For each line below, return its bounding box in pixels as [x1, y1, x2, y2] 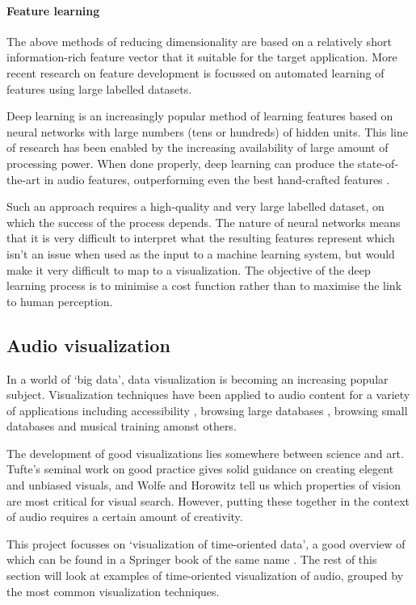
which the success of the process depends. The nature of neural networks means [6, 213, 401, 230]
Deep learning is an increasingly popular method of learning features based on [6, 107, 393, 124]
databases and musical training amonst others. [6, 418, 237, 435]
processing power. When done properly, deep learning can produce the [6, 154, 355, 171]
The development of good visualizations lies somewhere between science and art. [6, 444, 404, 461]
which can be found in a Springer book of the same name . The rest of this [6, 551, 377, 568]
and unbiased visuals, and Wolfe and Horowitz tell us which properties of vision [6, 477, 401, 494]
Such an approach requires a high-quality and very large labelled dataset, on [6, 198, 384, 215]
